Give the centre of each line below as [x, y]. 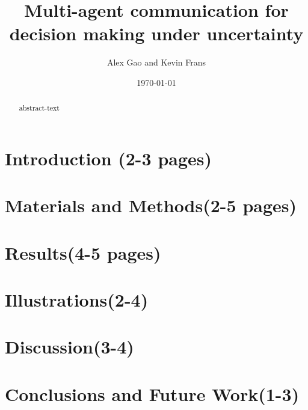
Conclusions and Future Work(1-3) [152, 393]
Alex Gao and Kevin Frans [156, 62]
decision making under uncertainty [156, 33]
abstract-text [39, 108]
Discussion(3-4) [69, 347]
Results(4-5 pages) [83, 252]
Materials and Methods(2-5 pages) [151, 205]
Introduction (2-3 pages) [109, 158]
